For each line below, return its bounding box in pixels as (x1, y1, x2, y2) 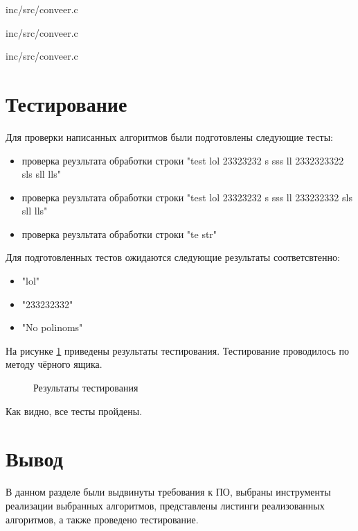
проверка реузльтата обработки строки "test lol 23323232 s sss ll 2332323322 (21, 153, 344, 167)
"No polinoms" (21, 320, 83, 335)
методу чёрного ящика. (6, 357, 102, 371)
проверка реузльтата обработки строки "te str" (21, 226, 217, 241)
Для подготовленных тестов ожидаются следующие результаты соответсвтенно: (6, 250, 340, 264)
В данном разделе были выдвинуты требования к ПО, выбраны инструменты (6, 484, 331, 499)
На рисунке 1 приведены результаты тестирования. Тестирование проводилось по (6, 343, 349, 357)
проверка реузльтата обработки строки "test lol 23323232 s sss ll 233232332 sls (21, 189, 352, 204)
